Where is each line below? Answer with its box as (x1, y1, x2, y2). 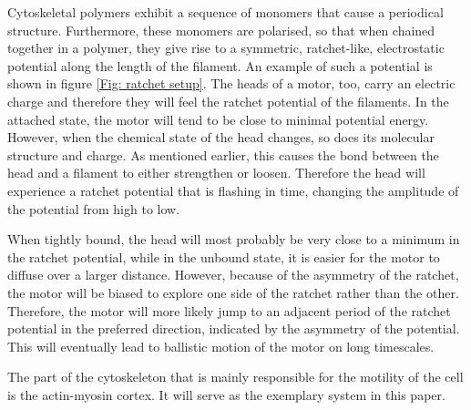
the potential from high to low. (7, 199, 180, 218)
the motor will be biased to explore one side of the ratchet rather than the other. (7, 282, 459, 302)
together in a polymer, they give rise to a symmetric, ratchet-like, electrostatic (7, 38, 445, 57)
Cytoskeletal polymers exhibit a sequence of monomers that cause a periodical (7, 3, 444, 21)
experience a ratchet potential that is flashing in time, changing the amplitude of (7, 180, 459, 200)
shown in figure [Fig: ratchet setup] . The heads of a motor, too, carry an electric (7, 74, 456, 93)
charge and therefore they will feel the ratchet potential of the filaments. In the (7, 91, 449, 110)
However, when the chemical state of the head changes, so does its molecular (7, 128, 435, 147)
